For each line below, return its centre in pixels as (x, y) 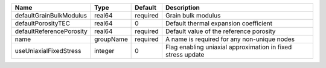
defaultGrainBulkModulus (51, 15)
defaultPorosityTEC (43, 23)
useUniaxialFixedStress (48, 51)
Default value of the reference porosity (220, 31)
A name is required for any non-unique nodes (230, 39)
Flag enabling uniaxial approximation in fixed (229, 47)
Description (183, 8)
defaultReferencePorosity (51, 31)
